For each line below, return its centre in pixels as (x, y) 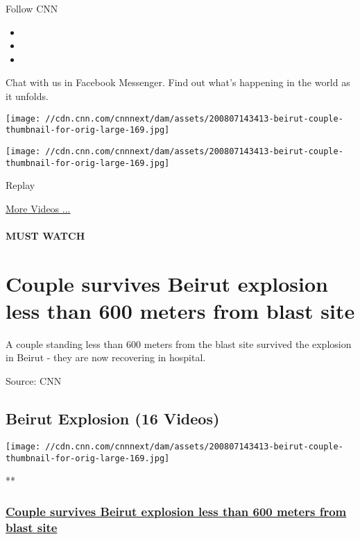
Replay (20, 185)
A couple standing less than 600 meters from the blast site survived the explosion (179, 343)
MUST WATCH (45, 235)
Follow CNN (32, 8)
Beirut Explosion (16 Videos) (113, 418)
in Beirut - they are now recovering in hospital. (106, 357)
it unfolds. (27, 96)
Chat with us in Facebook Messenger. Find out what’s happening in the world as (178, 82)
